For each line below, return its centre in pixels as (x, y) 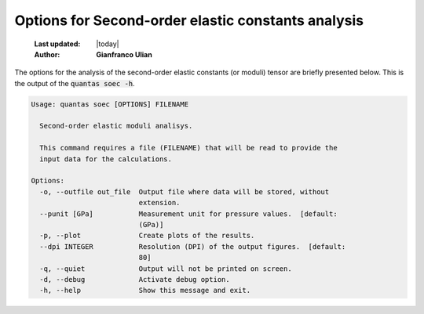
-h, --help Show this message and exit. (145, 291)
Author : (47, 54)
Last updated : (57, 44)
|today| (108, 44)
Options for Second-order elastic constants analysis (189, 20)
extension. (159, 203)
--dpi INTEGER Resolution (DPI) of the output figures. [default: (193, 246)
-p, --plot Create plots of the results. (147, 236)
